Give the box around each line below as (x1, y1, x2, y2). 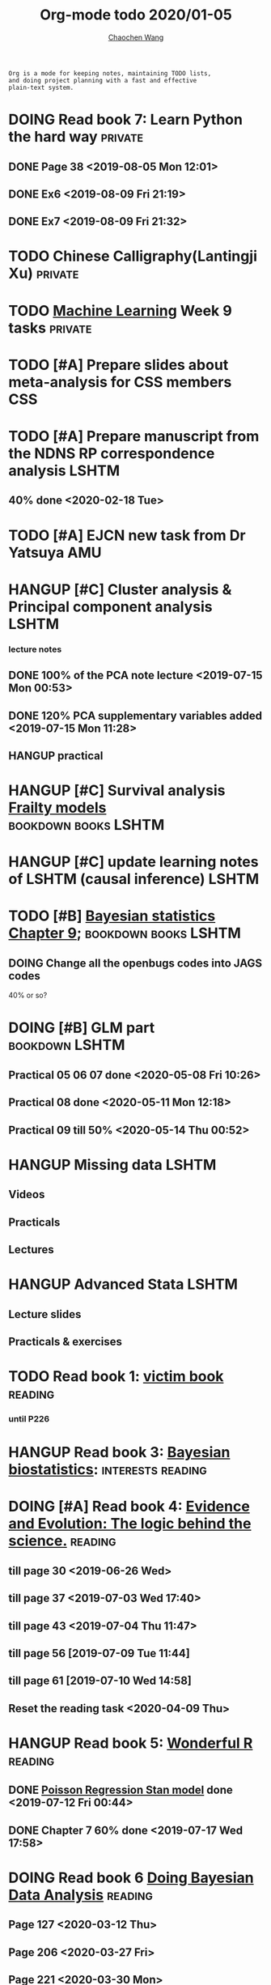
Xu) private (8, 265, 79, 283)
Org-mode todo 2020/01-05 (40, 6, 232, 24)
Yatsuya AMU (8, 543, 102, 562)
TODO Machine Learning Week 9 (8, 301, 232, 320)
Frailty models (8, 799, 107, 817)
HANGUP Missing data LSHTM (8, 1155, 217, 1174)
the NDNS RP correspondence (8, 444, 215, 463)
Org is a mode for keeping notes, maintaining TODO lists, (8, 69, 212, 78)
